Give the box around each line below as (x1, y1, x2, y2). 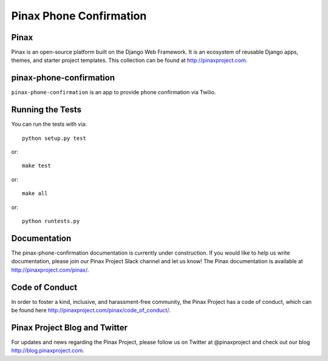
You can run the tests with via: (11, 120, 87, 128)
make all (22, 190, 48, 197)
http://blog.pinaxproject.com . (11, 347, 84, 354)
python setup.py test (22, 134, 86, 142)
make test (22, 162, 51, 170)
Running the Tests (11, 105, 82, 115)
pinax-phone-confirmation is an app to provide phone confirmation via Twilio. (11, 89, 216, 96)
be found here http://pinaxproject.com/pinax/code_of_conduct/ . (11, 306, 171, 314)
